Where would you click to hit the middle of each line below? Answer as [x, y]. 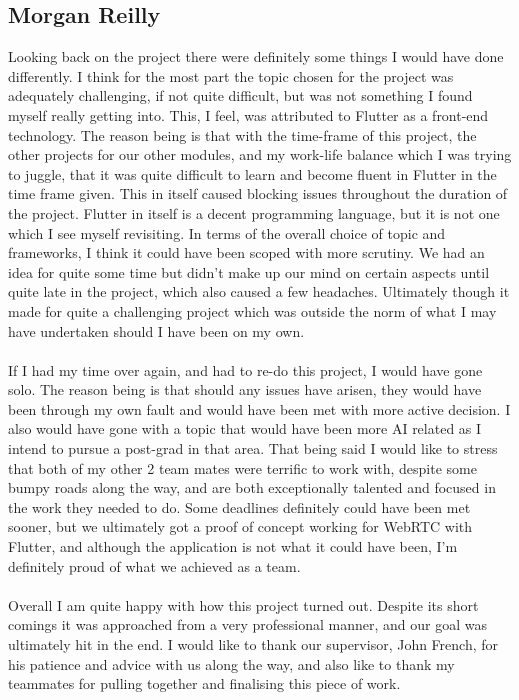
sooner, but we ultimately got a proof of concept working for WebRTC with [240, 526]
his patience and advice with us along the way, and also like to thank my [231, 663]
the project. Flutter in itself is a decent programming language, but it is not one [254, 212]
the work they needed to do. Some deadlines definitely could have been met [239, 506]
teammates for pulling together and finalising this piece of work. [204, 683]
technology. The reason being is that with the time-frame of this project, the [242, 134]
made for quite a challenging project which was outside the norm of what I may [252, 310]
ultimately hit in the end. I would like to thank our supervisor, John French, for [253, 644]
